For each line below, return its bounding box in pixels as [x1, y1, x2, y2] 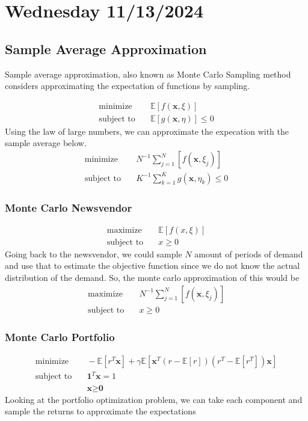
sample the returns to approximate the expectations [5, 405, 196, 417]
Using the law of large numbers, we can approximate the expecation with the [5, 124, 289, 137]
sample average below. [5, 137, 87, 149]
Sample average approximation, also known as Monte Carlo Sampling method [5, 67, 291, 80]
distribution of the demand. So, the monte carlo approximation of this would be [5, 271, 300, 284]
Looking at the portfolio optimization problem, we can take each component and [5, 393, 303, 405]
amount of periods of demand [194, 247, 303, 260]
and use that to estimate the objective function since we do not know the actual [5, 259, 300, 272]
